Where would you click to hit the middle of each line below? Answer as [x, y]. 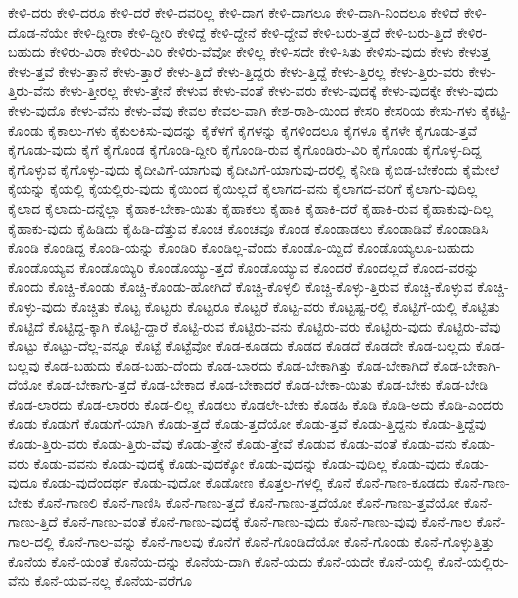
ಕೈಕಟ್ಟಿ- [496, 109]
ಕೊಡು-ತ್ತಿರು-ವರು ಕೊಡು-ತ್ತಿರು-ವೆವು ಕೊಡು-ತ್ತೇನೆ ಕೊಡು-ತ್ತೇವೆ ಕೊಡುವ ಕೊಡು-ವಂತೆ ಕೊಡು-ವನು [232, 443]
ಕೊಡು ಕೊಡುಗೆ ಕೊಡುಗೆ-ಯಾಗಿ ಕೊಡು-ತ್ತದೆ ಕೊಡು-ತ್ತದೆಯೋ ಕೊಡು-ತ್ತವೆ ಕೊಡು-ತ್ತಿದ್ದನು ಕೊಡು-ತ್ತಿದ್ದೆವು [247, 423]
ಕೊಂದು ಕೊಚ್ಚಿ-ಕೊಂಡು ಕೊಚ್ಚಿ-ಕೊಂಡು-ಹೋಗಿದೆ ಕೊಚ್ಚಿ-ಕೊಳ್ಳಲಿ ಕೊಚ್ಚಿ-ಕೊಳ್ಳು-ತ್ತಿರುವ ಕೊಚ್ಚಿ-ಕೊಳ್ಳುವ [240, 286]
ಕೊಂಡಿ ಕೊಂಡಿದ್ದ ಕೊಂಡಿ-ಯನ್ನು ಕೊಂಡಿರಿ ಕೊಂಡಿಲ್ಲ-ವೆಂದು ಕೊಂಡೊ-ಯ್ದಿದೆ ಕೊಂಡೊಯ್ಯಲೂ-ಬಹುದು [241, 247]
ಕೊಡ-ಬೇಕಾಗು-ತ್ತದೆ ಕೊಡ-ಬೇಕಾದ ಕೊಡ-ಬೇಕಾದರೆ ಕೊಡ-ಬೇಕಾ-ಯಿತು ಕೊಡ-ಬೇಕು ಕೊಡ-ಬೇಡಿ [267, 384]
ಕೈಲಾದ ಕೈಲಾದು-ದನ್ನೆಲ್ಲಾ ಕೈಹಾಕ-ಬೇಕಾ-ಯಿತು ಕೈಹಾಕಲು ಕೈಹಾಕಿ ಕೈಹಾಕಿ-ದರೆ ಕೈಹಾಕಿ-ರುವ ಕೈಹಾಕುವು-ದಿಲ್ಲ [251, 207]
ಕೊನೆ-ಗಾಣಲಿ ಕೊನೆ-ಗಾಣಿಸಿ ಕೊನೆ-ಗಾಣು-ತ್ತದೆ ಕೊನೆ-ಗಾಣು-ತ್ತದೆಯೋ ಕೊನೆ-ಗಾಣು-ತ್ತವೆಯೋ [248, 501]
